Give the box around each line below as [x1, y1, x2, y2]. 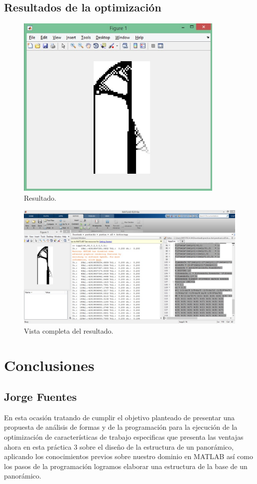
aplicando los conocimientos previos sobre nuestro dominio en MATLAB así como [4, 451, 253, 462]
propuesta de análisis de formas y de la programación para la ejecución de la [4, 422, 238, 432]
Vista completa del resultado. [24, 325, 114, 336]
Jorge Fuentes [4, 389, 77, 404]
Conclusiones [4, 355, 95, 375]
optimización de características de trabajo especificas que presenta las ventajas [4, 432, 244, 442]
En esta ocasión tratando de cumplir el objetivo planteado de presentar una [4, 412, 235, 422]
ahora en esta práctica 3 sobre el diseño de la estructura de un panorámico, [4, 441, 234, 452]
